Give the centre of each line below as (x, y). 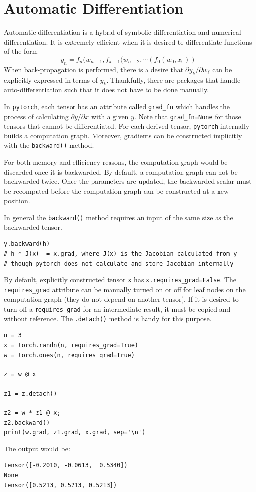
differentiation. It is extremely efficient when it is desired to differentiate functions (128, 41)
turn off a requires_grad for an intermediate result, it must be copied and (117, 309)
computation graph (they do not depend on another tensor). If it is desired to (121, 299)
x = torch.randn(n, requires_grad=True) (71, 345)
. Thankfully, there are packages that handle (173, 79)
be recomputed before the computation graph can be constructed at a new (117, 191)
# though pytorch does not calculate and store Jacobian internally (119, 263)
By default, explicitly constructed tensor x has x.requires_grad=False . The (120, 280)
